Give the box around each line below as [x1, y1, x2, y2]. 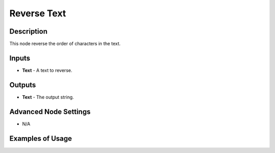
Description [9, 27, 48, 36]
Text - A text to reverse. [22, 67, 72, 73]
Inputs [9, 54, 31, 62]
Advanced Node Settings [9, 107, 91, 116]
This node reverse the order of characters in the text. [9, 41, 121, 47]
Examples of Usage [9, 134, 72, 143]
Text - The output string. [22, 94, 74, 100]
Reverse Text [9, 8, 66, 19]
